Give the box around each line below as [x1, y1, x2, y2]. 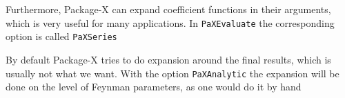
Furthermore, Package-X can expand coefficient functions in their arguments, [6, 2, 331, 16]
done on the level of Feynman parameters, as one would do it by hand [6, 79, 302, 94]
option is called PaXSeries [6, 29, 117, 43]
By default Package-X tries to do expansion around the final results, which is [6, 52, 331, 66]
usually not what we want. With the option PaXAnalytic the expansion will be [6, 66, 339, 80]
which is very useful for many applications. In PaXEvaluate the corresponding [6, 15, 335, 30]
